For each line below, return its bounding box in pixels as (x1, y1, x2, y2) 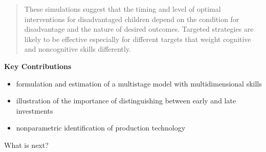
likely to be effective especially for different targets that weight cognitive (24, 33, 251, 44)
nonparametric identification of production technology (16, 122, 186, 133)
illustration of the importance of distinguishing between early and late (16, 95, 236, 106)
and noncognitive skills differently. (24, 44, 131, 54)
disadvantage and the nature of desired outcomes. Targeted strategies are (24, 24, 254, 34)
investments (16, 105, 53, 116)
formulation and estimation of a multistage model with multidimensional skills (16, 78, 262, 89)
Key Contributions (4, 60, 72, 71)
